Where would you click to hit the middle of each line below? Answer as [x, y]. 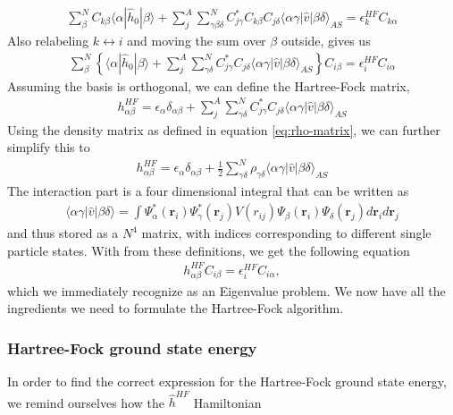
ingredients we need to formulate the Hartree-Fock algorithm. [176, 308]
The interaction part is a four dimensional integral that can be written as [208, 191]
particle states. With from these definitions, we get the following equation [209, 250]
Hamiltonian [227, 402]
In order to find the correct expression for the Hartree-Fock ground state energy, [227, 381]
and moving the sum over [197, 41]
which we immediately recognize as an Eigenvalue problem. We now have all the [226, 290]
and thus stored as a [63, 233]
